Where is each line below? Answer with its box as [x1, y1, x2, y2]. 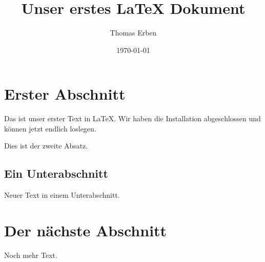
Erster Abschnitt [4, 83, 126, 104]
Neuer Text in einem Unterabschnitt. [4, 190, 120, 200]
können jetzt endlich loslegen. [4, 123, 96, 134]
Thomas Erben [110, 27, 157, 38]
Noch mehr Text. [4, 249, 57, 260]
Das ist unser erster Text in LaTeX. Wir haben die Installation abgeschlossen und [4, 113, 261, 124]
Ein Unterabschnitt [4, 165, 108, 181]
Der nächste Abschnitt [4, 220, 167, 241]
